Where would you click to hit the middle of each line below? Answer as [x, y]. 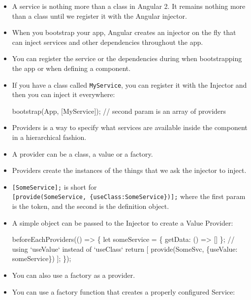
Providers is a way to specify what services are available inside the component [130, 127]
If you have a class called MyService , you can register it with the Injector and [129, 84]
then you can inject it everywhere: [63, 94]
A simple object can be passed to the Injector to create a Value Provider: [123, 222]
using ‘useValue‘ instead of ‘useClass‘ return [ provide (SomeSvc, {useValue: [125, 249]
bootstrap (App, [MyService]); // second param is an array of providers [119, 111]
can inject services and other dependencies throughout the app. [108, 42]
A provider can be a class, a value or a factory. [82, 153]
